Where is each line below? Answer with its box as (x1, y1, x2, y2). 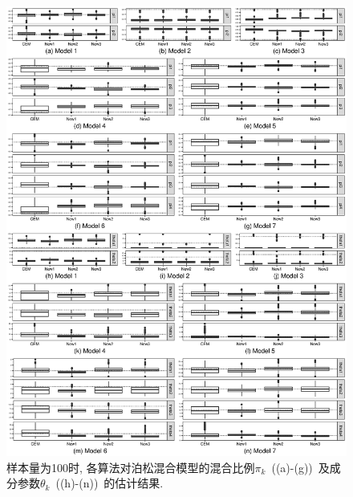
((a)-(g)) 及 (271, 458, 330, 475)
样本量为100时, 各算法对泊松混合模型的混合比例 (6, 458, 255, 475)
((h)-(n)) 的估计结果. (55, 475, 164, 491)
